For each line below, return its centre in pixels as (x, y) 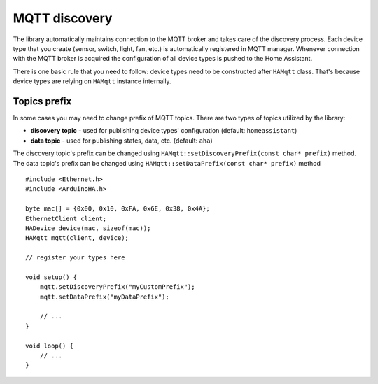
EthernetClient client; (66, 218)
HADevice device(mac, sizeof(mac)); (88, 228)
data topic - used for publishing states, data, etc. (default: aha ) (121, 141)
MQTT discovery (63, 18)
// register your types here (75, 258)
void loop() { (49, 346)
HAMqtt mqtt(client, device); (77, 238)
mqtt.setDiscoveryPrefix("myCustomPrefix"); (117, 287)
